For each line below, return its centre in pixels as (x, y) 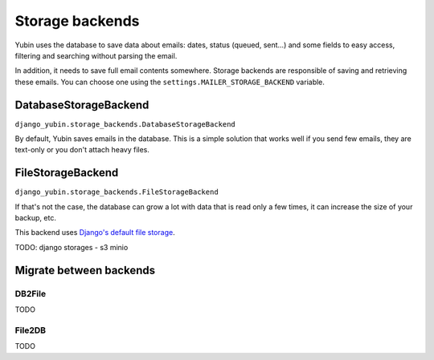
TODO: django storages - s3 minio (72, 247)
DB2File (31, 293)
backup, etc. (35, 218)
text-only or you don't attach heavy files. (82, 150)
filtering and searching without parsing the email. (96, 55)
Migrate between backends (85, 270)
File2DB (31, 330)
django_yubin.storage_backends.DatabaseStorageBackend (125, 124)
